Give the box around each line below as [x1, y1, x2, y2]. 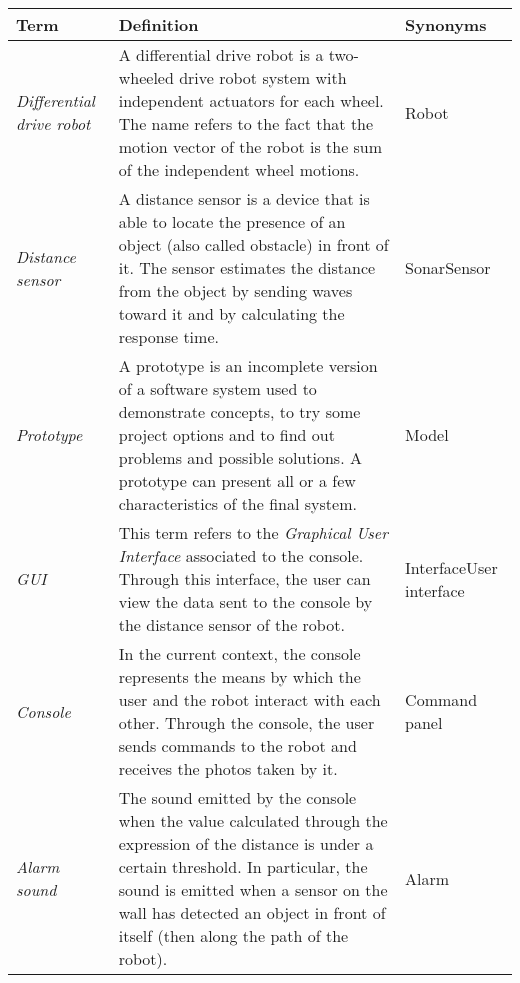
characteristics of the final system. [118, 492, 357, 515]
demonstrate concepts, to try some [118, 400, 361, 423]
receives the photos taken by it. [118, 757, 338, 780]
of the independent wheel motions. [118, 158, 360, 181]
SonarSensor [405, 256, 491, 279]
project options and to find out [118, 423, 335, 446]
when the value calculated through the [118, 809, 388, 832]
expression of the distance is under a [118, 832, 374, 855]
